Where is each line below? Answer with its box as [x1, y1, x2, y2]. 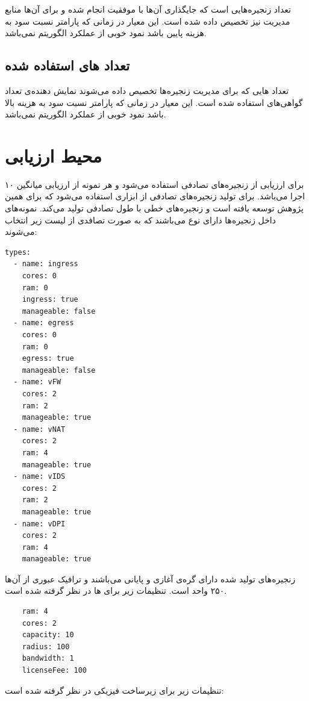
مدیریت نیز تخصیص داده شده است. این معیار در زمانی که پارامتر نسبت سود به [5, 14, 290, 27]
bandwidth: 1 [22, 654, 74, 663]
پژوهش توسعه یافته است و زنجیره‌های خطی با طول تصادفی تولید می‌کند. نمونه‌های [5, 202, 304, 214]
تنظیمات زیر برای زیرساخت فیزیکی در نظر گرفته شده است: [5, 684, 224, 696]
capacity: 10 [22, 631, 74, 640]
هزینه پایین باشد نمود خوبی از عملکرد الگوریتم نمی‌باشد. [5, 26, 207, 39]
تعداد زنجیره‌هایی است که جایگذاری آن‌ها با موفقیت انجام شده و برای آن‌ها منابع [5, 3, 291, 15]
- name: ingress [13, 260, 78, 269]
